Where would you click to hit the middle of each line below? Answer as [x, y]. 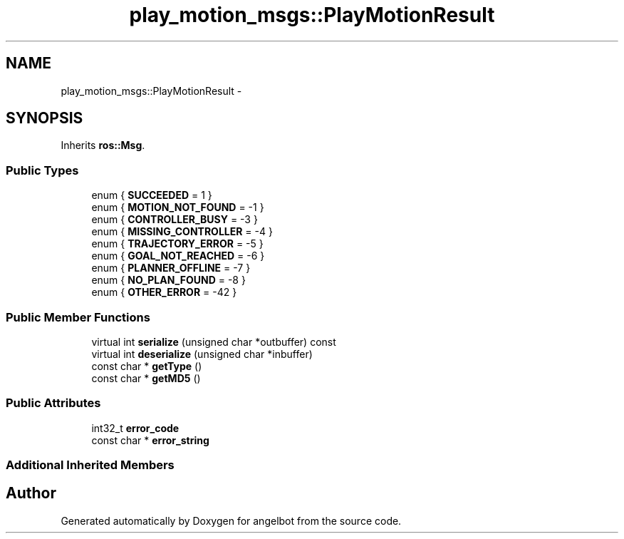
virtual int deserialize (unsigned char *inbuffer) [202, 354]
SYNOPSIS [45, 118]
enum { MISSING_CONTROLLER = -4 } [182, 232]
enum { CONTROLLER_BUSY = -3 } [175, 220]
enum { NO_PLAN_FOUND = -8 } [168, 280]
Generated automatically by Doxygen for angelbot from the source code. [231, 520]
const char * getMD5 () [146, 378]
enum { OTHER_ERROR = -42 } [164, 292]
